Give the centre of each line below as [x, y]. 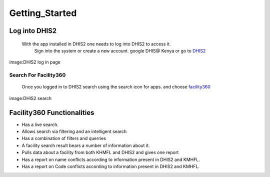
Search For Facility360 [37, 75]
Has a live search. [40, 124]
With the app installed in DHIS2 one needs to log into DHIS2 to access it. [96, 44]
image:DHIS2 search [30, 98]
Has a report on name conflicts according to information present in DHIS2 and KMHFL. [111, 159]
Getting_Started [43, 13]
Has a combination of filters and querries [64, 138]
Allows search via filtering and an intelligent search [74, 131]
